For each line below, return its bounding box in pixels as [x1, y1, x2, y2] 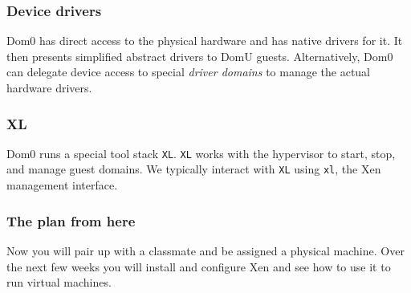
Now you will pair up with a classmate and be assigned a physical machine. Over [6, 242, 405, 258]
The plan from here [6, 210, 136, 230]
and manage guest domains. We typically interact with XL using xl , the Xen [6, 161, 381, 177]
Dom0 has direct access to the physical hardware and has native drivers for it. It [6, 32, 403, 49]
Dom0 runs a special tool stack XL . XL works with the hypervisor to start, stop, [6, 144, 396, 161]
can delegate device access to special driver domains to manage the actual [6, 63, 371, 80]
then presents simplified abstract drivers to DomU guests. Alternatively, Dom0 [6, 47, 393, 64]
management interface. [6, 177, 118, 193]
